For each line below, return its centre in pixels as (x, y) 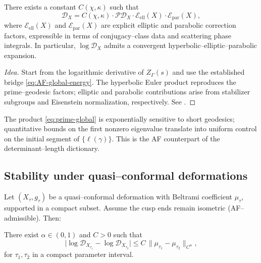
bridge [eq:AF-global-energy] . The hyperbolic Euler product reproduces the (120, 82)
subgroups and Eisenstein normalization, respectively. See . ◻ (100, 102)
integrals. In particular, (40, 45)
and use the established (208, 72)
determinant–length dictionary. (52, 148)
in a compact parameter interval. (83, 254)
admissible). (22, 217)
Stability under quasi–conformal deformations (126, 175)
